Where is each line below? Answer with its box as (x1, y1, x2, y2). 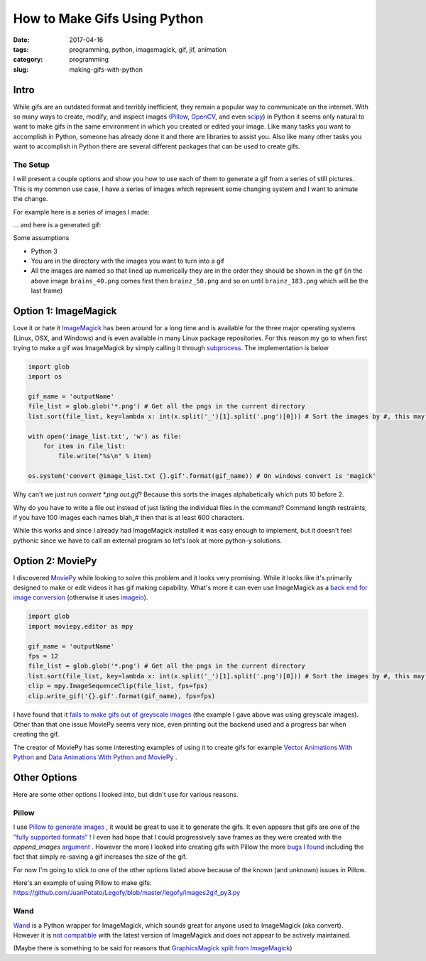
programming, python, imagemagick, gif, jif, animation (69, 45, 227, 53)
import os (28, 373, 62, 381)
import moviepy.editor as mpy (28, 622, 133, 630)
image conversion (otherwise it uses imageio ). (13, 593, 148, 602)
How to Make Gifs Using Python (13, 11, 204, 26)
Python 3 (31, 246, 58, 255)
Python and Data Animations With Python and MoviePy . (13, 753, 177, 761)
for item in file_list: (43, 443, 126, 450)
